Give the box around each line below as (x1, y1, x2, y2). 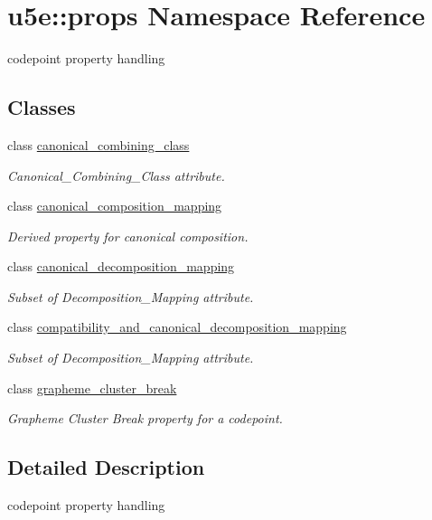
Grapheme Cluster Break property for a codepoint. (7, 409, 283, 428)
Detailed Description (7, 453, 205, 481)
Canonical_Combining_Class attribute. (7, 165, 225, 184)
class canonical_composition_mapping (7, 196, 222, 215)
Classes (7, 93, 76, 121)
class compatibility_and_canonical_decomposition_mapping (7, 317, 347, 336)
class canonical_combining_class (7, 135, 190, 154)
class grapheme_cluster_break (7, 378, 177, 397)
